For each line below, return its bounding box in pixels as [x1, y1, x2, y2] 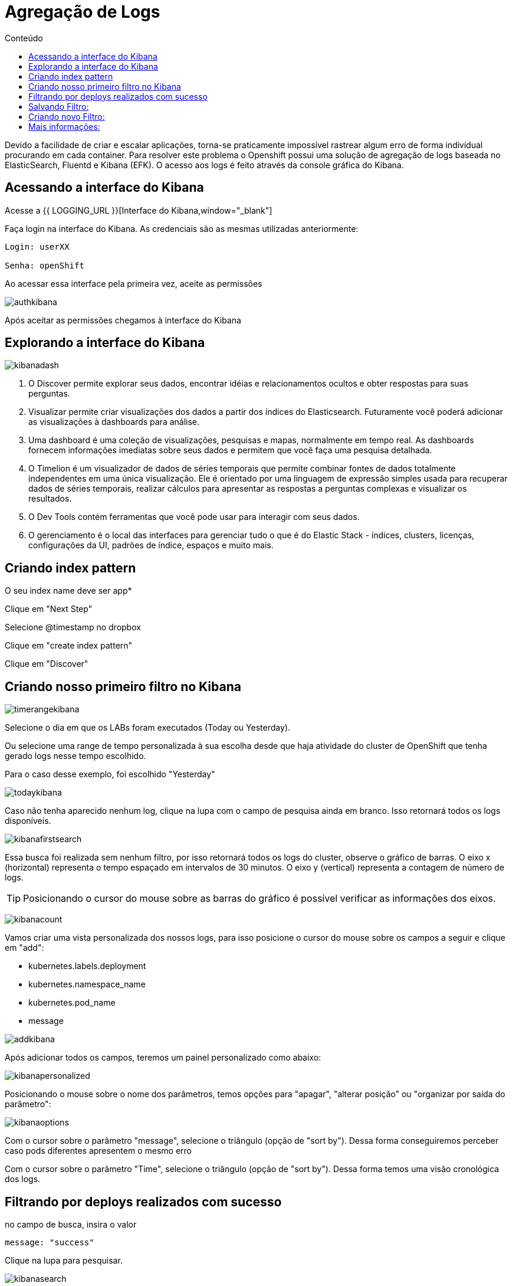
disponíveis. [5, 816, 51, 826]
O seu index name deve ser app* [5, 585, 132, 596]
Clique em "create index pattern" [5, 640, 133, 651]
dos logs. [5, 1174, 41, 1184]
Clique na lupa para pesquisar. [5, 1255, 123, 1265]
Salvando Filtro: [28, 101, 89, 112]
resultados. [28, 493, 72, 504]
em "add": [5, 943, 44, 953]
